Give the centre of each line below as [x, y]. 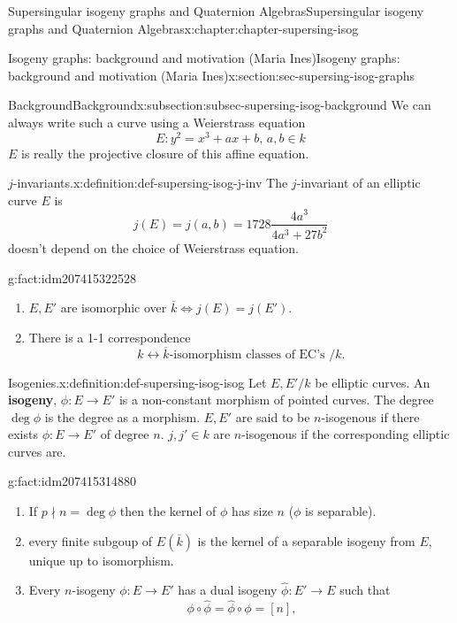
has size [252, 511]
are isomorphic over [114, 308]
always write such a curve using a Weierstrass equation [157, 122]
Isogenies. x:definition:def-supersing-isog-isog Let [137, 382]
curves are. [37, 451]
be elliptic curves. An [373, 382]
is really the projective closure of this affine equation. [165, 153]
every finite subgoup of [91, 540]
